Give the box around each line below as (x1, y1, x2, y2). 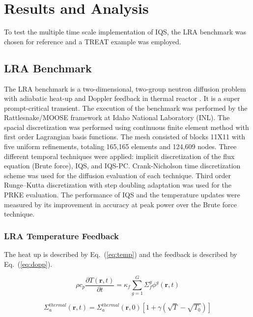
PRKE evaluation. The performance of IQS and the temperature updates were (4, 190, 240, 200)
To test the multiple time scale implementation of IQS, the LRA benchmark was (4, 27, 246, 37)
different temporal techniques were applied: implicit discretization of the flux (4, 151, 235, 161)
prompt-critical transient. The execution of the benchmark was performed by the (4, 102, 248, 113)
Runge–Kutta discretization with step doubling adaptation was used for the (4, 180, 232, 190)
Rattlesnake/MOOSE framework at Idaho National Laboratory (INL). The (4, 112, 230, 123)
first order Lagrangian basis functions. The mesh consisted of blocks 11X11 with (4, 131, 245, 142)
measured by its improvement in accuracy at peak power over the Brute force (4, 199, 237, 209)
